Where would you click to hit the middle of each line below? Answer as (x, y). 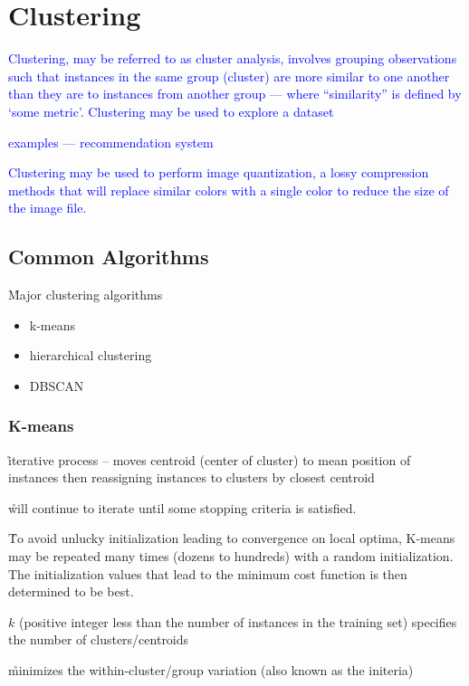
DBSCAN (57, 385)
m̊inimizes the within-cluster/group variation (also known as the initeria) (211, 670)
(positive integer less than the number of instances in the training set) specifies (238, 621)
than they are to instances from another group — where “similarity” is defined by (235, 94)
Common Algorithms (109, 257)
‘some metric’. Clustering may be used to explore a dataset (171, 111)
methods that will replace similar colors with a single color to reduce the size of (229, 190)
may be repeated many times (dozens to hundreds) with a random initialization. (231, 556)
